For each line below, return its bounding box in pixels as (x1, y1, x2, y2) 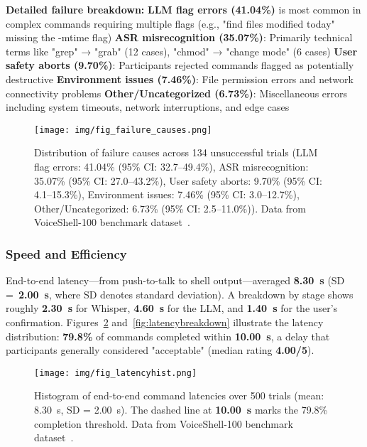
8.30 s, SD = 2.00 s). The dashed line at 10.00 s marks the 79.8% (34, 402, 328, 416)
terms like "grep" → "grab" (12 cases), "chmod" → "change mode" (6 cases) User (6, 43, 358, 58)
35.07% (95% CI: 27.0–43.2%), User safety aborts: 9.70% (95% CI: (34, 173, 322, 188)
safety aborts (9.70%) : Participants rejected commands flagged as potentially (6, 58, 354, 72)
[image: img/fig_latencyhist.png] (34, 367, 197, 378)
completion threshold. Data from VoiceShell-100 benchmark (34, 416, 293, 431)
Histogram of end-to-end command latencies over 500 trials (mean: (34, 388, 324, 403)
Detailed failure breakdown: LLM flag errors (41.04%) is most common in (6, 2, 361, 16)
